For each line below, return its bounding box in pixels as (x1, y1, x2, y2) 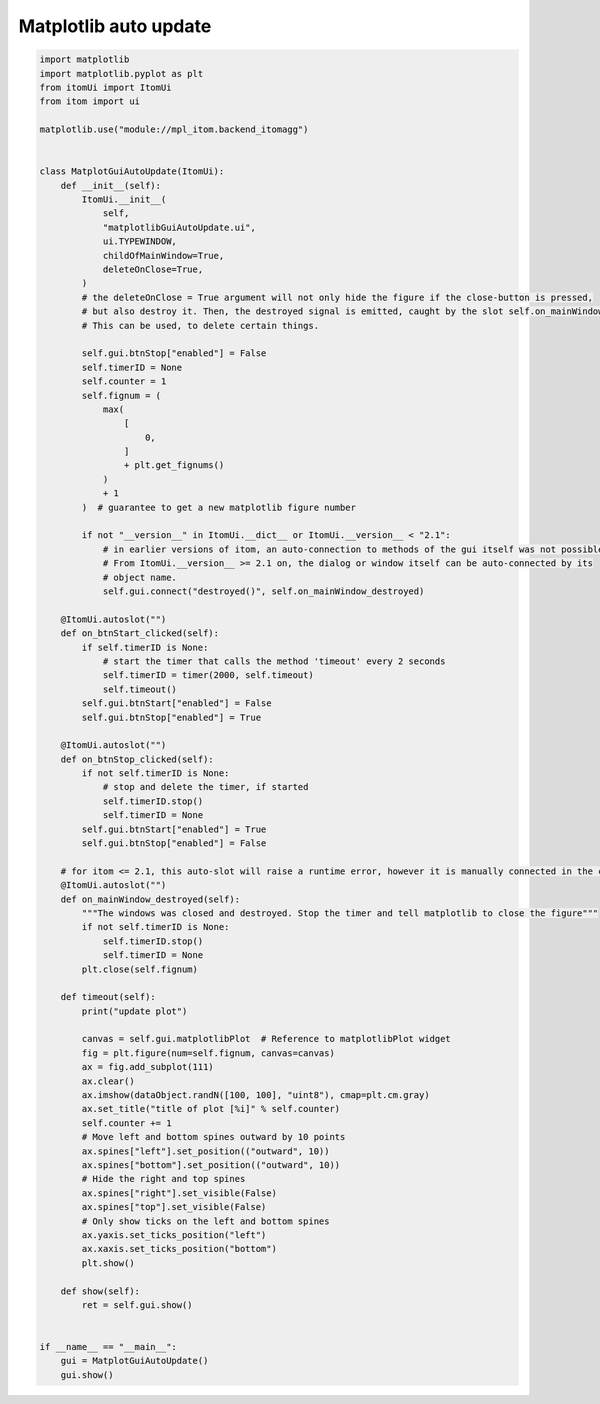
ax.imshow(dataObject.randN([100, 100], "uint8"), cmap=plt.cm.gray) (81, 1090, 430, 1101)
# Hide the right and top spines (81, 1173, 246, 1185)
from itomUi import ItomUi (39, 81, 172, 93)
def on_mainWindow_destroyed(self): (60, 893, 240, 905)
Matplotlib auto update (18, 15, 212, 37)
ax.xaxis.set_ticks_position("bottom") (81, 1243, 277, 1255)
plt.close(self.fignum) (81, 963, 199, 975)
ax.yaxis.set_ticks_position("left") (81, 1229, 267, 1240)
